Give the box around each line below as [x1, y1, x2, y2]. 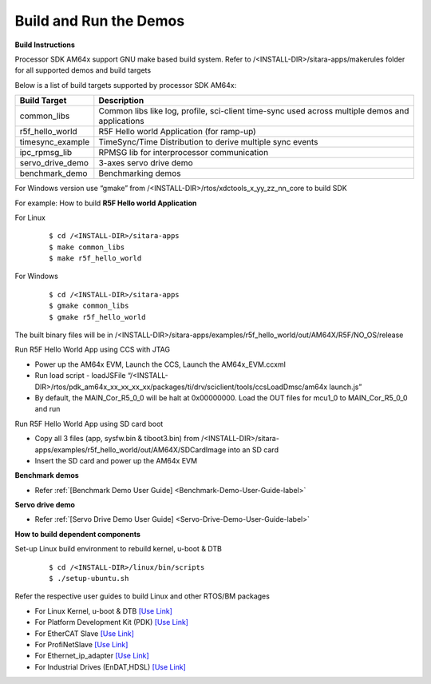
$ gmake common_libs [49, 301, 129, 311]
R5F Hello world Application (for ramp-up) [98, 126, 257, 137]
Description [98, 95, 144, 106]
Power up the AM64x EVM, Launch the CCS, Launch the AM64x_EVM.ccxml [34, 360, 287, 369]
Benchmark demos [14, 471, 79, 480]
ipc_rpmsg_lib [19, 147, 73, 158]
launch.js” [329, 382, 362, 392]
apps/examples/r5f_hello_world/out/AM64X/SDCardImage [34, 444, 227, 455]
